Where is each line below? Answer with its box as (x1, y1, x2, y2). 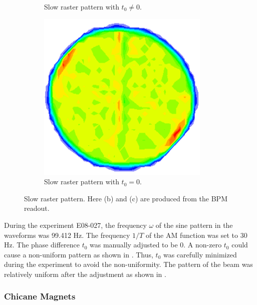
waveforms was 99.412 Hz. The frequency (4, 229, 130, 240)
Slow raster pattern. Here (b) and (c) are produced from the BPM (24, 193, 227, 203)
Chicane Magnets (4, 290, 76, 302)
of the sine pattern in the (155, 219, 233, 230)
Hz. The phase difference (4, 239, 80, 250)
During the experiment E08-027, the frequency (4, 219, 147, 230)
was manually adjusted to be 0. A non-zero (90, 239, 222, 250)
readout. (24, 203, 50, 213)
